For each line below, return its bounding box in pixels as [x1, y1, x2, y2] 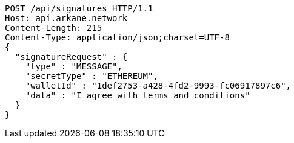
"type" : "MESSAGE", [25, 62, 122, 71]
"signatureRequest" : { [15, 52, 128, 62]
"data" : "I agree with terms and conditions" [25, 91, 250, 100]
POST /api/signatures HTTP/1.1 [5, 4, 153, 13]
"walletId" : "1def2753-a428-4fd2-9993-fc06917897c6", [25, 81, 292, 91]
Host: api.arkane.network [5, 13, 128, 23]
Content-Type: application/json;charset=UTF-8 [5, 33, 230, 42]
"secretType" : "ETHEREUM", [25, 71, 158, 81]
